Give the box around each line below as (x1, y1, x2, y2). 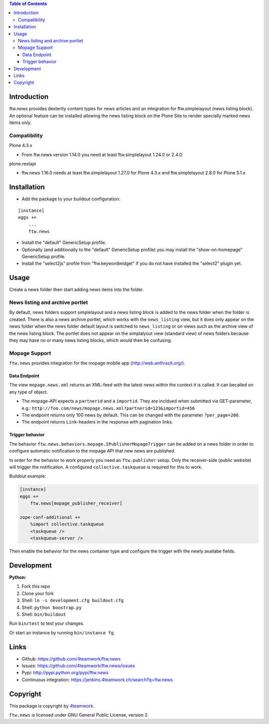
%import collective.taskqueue (30, 521, 104, 527)
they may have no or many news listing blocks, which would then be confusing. (9, 337, 172, 343)
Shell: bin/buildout (21, 611, 66, 617)
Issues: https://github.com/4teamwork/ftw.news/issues (21, 663, 135, 669)
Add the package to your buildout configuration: (21, 196, 121, 202)
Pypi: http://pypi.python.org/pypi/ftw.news (21, 670, 109, 676)
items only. (9, 120, 32, 126)
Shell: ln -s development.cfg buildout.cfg (21, 597, 124, 603)
